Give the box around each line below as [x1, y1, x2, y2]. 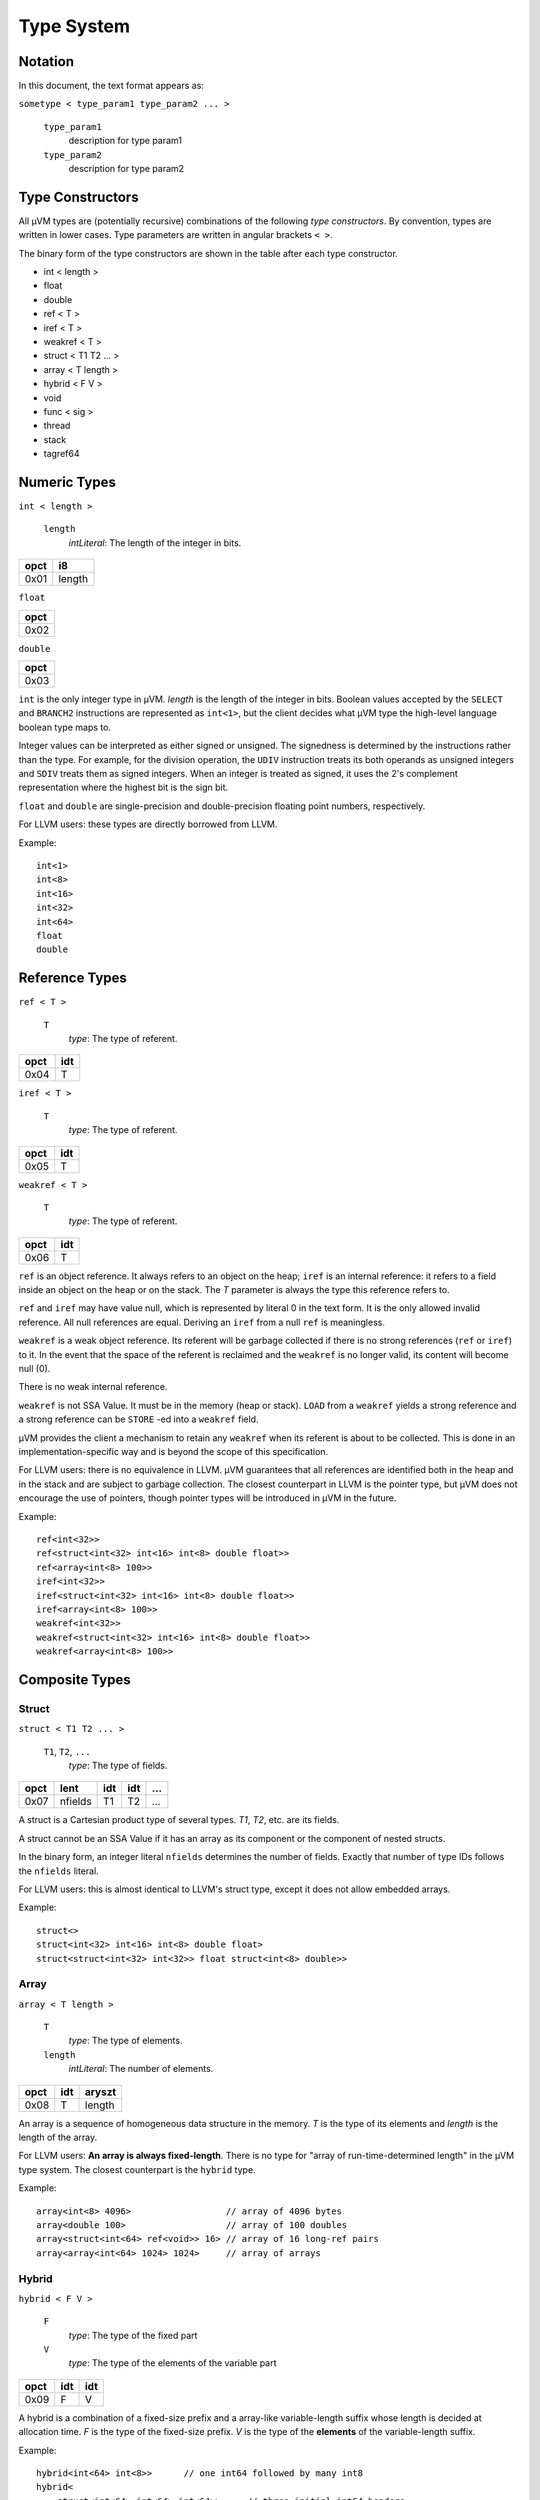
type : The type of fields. [68, 1760, 168, 1772]
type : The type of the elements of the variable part [68, 2357, 277, 2369]
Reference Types [18, 970, 127, 987]
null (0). [18, 1363, 51, 1375]
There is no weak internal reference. [18, 1381, 168, 1393]
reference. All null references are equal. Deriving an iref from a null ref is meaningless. [18, 1316, 385, 1328]
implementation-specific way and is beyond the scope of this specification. [18, 1446, 329, 1457]
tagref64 [43, 448, 80, 460]
